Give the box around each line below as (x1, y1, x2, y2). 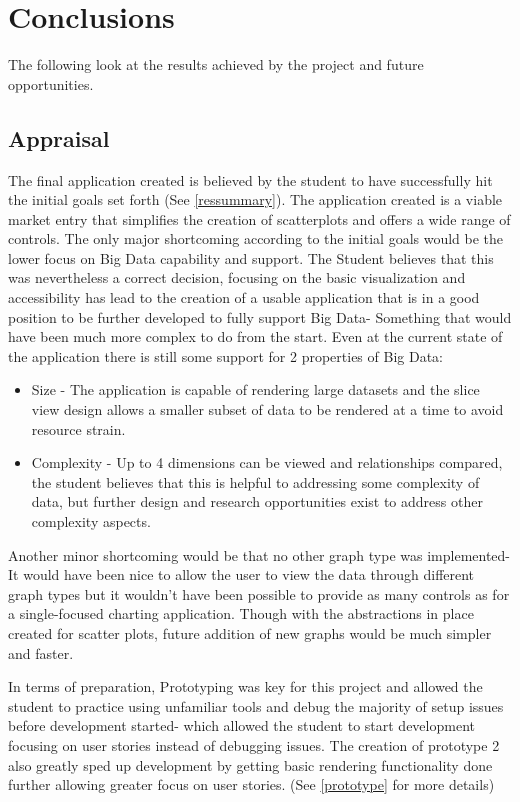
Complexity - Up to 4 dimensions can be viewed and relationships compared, (31, 452, 503, 473)
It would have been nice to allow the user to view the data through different (8, 564, 475, 585)
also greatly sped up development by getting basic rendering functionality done (8, 754, 493, 775)
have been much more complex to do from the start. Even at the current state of (8, 326, 503, 347)
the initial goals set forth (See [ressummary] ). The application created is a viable (8, 189, 503, 210)
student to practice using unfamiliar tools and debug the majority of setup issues (8, 695, 504, 716)
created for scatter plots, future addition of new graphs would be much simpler (8, 622, 492, 643)
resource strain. (31, 418, 126, 439)
